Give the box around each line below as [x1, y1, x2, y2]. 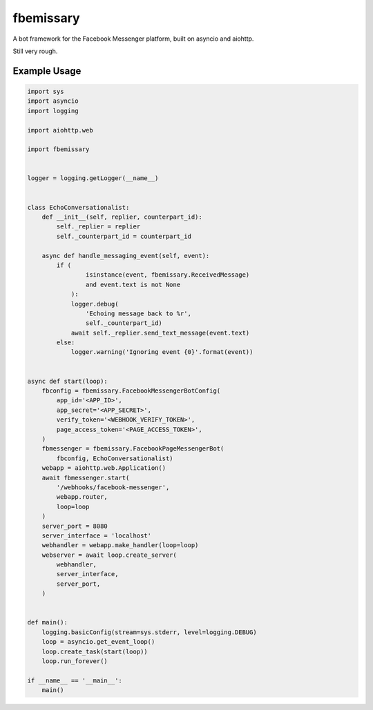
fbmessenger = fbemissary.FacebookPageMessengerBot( [41, 445, 224, 453]
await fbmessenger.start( [41, 473, 130, 482]
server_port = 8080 [41, 522, 108, 530]
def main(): [27, 618, 68, 627]
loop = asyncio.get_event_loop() [41, 638, 155, 646]
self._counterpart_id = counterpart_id [56, 232, 191, 240]
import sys [27, 87, 64, 95]
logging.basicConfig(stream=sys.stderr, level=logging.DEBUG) [41, 628, 257, 636]
